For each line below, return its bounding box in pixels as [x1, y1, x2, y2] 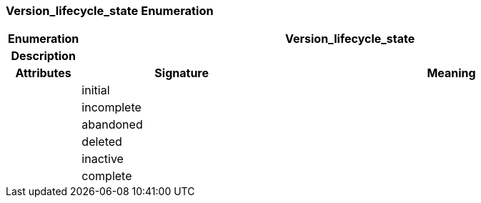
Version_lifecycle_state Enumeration [6, 4, 214, 18]
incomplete [81, 100, 142, 115]
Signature [154, 66, 209, 81]
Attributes [15, 66, 71, 81]
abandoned [81, 117, 143, 132]
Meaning [427, 66, 476, 81]
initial [81, 83, 110, 98]
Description [11, 49, 76, 64]
